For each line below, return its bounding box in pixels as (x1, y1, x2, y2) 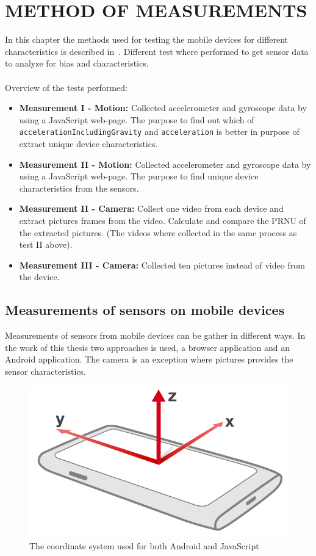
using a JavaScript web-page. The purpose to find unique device (19, 170, 259, 182)
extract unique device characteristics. (19, 137, 158, 150)
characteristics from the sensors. (19, 181, 139, 194)
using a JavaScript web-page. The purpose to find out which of (19, 113, 254, 126)
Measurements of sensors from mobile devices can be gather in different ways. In (5, 329, 306, 342)
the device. (19, 270, 60, 283)
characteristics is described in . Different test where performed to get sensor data (5, 45, 309, 57)
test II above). (19, 238, 73, 251)
